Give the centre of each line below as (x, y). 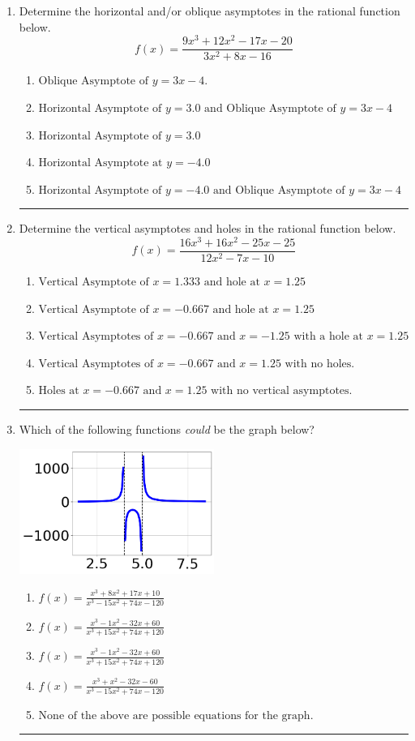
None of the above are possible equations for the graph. (176, 715)
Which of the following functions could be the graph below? (167, 429)
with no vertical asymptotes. (282, 391)
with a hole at (328, 337)
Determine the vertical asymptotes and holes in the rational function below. (207, 228)
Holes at (59, 391)
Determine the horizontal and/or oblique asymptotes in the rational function (210, 11)
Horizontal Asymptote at (101, 163)
